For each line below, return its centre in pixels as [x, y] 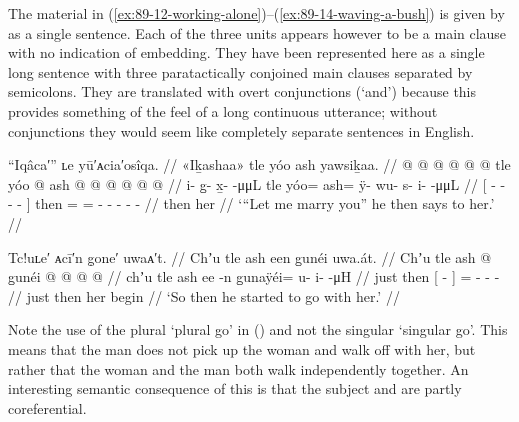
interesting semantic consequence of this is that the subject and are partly [235, 388]
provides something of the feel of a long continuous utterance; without [223, 110]
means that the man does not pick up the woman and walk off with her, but [242, 348]
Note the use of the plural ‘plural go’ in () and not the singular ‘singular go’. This [258, 329]
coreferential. [47, 407]
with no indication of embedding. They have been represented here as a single [246, 52]
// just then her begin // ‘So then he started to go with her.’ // [204, 295]
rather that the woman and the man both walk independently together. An [238, 368]
